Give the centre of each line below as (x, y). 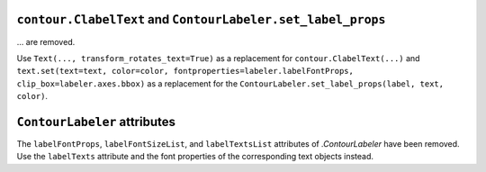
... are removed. (46, 41)
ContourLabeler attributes (96, 122)
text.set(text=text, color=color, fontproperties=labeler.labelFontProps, (185, 71)
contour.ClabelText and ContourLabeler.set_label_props (201, 19)
